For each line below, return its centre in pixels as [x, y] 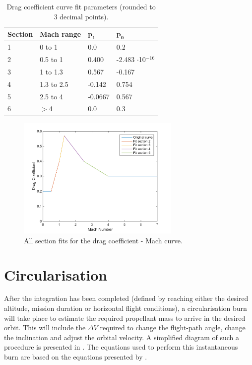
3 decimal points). [81, 16]
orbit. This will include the [45, 328]
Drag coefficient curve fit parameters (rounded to [81, 6]
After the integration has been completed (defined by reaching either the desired [126, 298]
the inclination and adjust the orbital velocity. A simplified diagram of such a [122, 337]
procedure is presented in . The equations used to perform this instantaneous [121, 347]
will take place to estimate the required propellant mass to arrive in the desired [125, 318]
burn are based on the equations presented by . [76, 357]
